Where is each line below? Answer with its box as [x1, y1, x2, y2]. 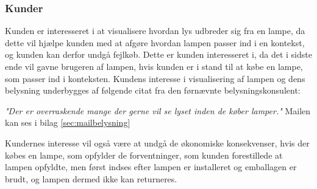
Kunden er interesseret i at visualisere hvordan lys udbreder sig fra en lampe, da [5, 24, 305, 37]
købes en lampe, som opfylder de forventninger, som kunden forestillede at [5, 148, 283, 161]
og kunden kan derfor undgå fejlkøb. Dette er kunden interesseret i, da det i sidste [5, 48, 312, 61]
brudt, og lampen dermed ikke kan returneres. [5, 172, 177, 185]
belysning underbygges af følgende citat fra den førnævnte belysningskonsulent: [5, 84, 301, 97]
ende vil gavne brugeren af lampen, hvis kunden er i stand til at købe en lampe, [5, 60, 303, 72]
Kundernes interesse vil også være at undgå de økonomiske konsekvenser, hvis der [5, 136, 310, 149]
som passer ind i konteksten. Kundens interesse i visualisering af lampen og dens [5, 72, 305, 84]
